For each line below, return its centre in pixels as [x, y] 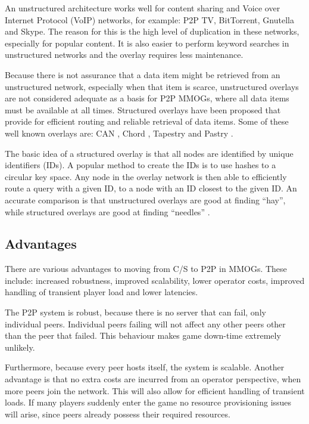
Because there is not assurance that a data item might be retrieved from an [143, 74]
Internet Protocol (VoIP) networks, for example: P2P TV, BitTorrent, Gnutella [149, 19]
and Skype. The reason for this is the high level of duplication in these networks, [152, 31]
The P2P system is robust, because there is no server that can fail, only [135, 312]
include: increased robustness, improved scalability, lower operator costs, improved [155, 280]
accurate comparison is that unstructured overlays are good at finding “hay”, [145, 199]
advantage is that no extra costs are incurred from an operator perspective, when [153, 379]
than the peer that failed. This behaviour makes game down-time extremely [143, 335]
